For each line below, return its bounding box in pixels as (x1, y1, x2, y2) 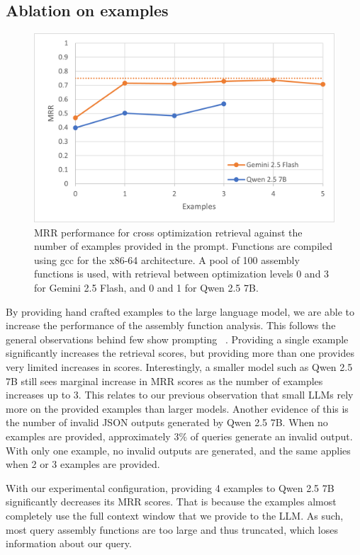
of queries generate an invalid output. (190, 429, 353, 444)
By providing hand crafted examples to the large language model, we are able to (6, 304, 354, 319)
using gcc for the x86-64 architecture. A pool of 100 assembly (34, 252, 300, 267)
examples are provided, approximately (6, 429, 171, 444)
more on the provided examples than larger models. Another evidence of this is (6, 401, 349, 416)
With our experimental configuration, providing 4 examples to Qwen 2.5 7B (6, 480, 334, 495)
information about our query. (6, 536, 132, 551)
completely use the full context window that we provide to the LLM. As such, (6, 508, 344, 522)
